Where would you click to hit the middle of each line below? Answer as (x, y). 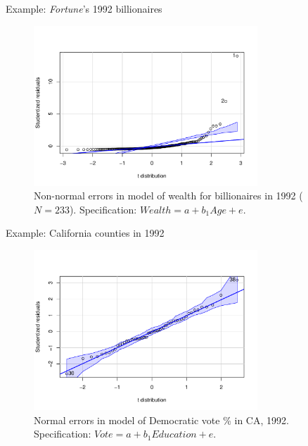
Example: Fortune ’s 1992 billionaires (84, 8)
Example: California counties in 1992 (85, 233)
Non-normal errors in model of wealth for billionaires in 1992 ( (168, 196)
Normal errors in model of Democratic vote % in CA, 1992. (161, 420)
